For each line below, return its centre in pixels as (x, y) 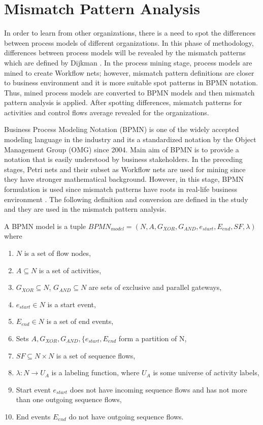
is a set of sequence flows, (96, 355)
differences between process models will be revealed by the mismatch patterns (125, 53)
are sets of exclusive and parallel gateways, (155, 287)
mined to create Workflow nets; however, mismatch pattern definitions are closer (129, 72)
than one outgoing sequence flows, (69, 399)
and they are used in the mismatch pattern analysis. (85, 209)
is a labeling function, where (95, 372)
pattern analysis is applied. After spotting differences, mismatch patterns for (123, 102)
